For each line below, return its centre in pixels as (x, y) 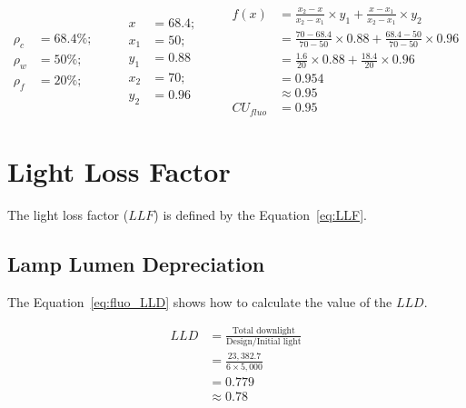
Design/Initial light (264, 341)
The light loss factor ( (68, 214)
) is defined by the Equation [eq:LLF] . (260, 214)
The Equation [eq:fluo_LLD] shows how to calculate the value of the (200, 301)
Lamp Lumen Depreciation (136, 263)
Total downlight (263, 331)
